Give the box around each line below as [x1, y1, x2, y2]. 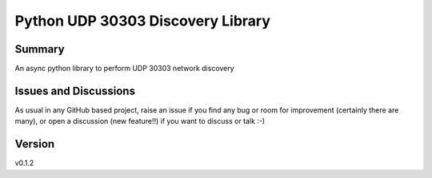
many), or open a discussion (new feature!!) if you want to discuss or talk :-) [14, 117, 266, 126]
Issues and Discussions [14, 84, 136, 97]
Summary [14, 42, 65, 56]
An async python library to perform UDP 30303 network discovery [14, 64, 235, 73]
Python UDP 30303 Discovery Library [14, 12, 271, 30]
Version [14, 137, 55, 151]
